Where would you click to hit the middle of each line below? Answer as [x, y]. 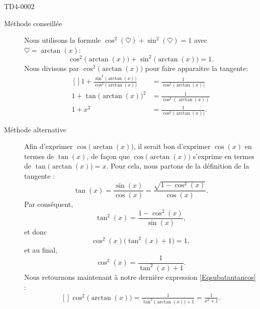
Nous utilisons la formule [63, 40]
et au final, [41, 249]
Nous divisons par [52, 68]
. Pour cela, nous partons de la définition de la [178, 166]
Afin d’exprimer [49, 146]
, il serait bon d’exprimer [172, 146]
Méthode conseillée [33, 23]
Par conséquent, [49, 204]
